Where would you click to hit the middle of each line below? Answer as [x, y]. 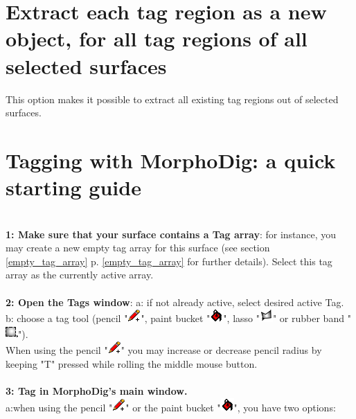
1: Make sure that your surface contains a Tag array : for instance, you [171, 234]
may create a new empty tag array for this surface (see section [138, 248]
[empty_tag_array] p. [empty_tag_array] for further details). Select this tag [169, 261]
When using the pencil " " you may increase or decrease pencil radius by [164, 350]
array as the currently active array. [80, 275]
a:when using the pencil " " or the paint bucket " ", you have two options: [171, 407]
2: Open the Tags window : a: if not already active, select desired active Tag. [175, 302]
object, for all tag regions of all [157, 38]
